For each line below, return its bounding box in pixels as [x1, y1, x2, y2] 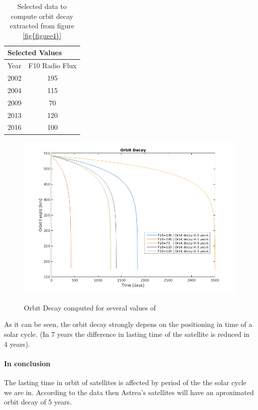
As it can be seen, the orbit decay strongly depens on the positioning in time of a [4, 319, 253, 329]
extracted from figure [9, 20, 74, 31]
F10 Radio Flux [28, 60, 77, 71]
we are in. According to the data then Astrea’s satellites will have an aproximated [4, 387, 254, 397]
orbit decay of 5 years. [4, 397, 72, 407]
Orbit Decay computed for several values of [24, 302, 156, 312]
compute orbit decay [10, 10, 73, 21]
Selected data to [17, 1, 67, 11]
